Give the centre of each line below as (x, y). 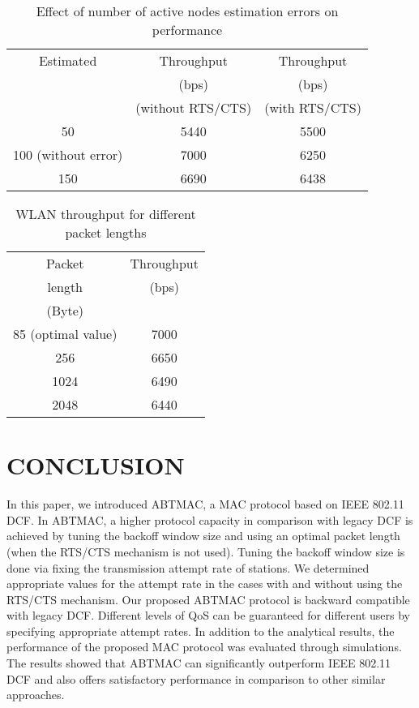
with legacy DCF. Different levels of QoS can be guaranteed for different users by (208, 615)
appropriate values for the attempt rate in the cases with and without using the (205, 584)
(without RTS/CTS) (194, 107)
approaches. (36, 695)
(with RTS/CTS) (313, 107)
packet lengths (106, 232)
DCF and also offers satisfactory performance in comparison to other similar (196, 678)
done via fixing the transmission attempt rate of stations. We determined (188, 567)
